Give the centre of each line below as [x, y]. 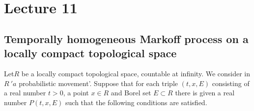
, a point [76, 93]
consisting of [231, 83]
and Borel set [131, 93]
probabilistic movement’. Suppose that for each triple [99, 83]
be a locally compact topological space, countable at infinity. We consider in [136, 73]
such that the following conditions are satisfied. [136, 102]
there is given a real [205, 93]
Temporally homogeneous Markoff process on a [126, 38]
